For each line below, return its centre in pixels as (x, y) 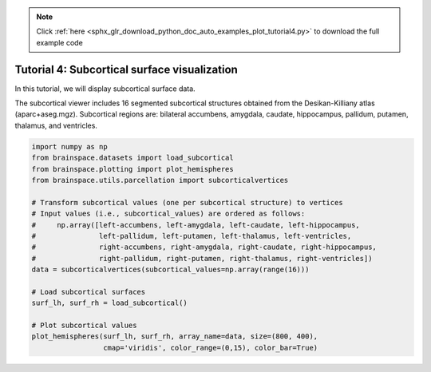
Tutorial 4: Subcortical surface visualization (127, 69)
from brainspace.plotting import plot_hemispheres (133, 169)
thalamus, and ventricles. (56, 125)
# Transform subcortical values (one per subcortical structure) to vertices (187, 202)
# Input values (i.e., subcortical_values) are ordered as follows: (168, 214)
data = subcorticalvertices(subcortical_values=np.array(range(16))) (170, 270)
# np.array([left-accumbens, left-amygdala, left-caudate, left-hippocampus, (196, 225)
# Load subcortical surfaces (89, 292)
